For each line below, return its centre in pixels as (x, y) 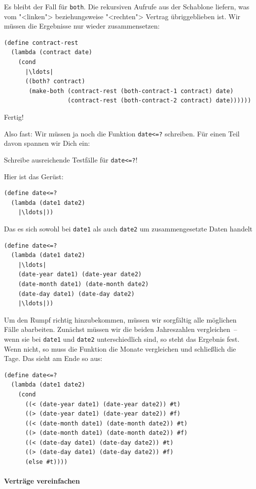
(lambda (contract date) (52, 52)
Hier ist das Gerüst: (34, 176)
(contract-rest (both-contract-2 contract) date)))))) (159, 101)
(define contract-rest (41, 43)
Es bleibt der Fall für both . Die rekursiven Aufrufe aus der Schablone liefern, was (127, 6)
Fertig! (14, 117)
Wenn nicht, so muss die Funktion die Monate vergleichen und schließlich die (120, 348)
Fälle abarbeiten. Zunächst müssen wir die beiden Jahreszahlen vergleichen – (121, 329)
